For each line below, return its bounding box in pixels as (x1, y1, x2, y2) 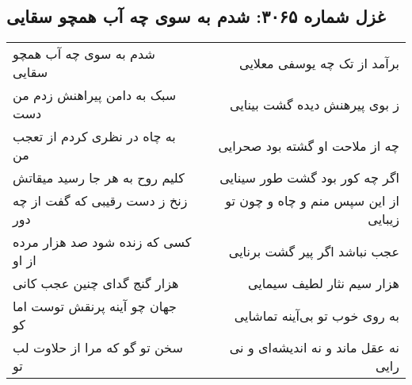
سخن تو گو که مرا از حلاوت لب (13, 338, 183, 357)
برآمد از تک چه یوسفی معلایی (239, 53, 399, 72)
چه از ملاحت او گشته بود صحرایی (218, 136, 399, 155)
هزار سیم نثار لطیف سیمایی (247, 274, 399, 293)
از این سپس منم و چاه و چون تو (225, 191, 399, 210)
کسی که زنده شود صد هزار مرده (13, 233, 192, 252)
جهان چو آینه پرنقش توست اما (13, 297, 177, 316)
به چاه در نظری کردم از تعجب (13, 127, 176, 146)
